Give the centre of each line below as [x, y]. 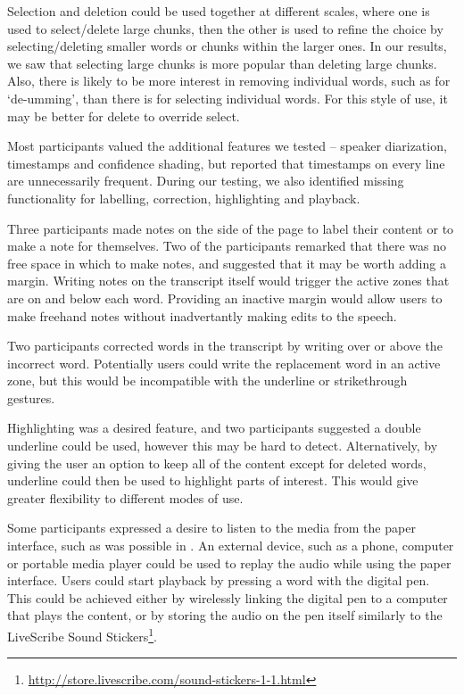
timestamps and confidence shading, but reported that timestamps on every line [226, 163]
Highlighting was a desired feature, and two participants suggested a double [214, 428]
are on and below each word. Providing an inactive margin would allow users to [225, 298]
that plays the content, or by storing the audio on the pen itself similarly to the [225, 615]
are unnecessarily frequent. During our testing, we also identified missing [206, 181]
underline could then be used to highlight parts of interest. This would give [213, 480]
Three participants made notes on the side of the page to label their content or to [231, 228]
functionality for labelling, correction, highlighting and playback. [184, 198]
